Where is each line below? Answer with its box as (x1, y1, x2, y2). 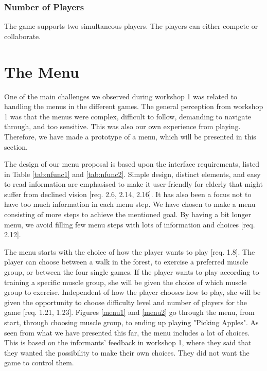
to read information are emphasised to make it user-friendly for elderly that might (4, 179, 263, 189)
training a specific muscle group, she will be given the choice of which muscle (4, 276, 247, 287)
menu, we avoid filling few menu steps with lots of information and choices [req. (4, 219, 255, 229)
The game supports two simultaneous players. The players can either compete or (4, 21, 258, 31)
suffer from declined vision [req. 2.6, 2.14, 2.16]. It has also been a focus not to (4, 188, 252, 199)
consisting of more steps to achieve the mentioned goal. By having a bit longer (4, 209, 252, 220)
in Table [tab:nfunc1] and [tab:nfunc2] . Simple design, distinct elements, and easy (4, 168, 261, 179)
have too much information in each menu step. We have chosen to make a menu (4, 199, 256, 209)
